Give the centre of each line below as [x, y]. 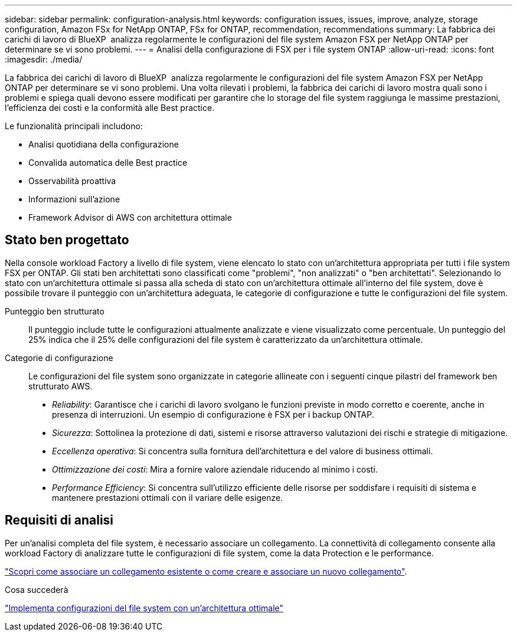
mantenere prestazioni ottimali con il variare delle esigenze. [168, 497]
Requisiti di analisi [59, 520]
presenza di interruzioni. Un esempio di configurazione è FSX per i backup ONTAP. [213, 414]
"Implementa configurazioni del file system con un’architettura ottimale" [144, 608]
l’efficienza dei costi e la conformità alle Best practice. [110, 108]
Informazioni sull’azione [74, 199]
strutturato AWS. [60, 386]
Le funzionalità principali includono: [74, 126]
